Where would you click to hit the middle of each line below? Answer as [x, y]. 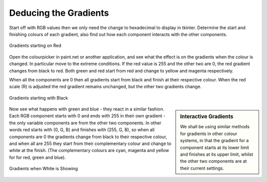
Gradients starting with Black [39, 98]
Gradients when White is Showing [44, 169]
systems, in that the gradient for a [215, 141]
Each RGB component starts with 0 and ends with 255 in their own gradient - [87, 116]
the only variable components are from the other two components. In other [85, 123]
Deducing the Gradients [59, 13]
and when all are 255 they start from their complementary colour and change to [90, 144]
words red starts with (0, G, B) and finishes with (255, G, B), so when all [82, 130]
